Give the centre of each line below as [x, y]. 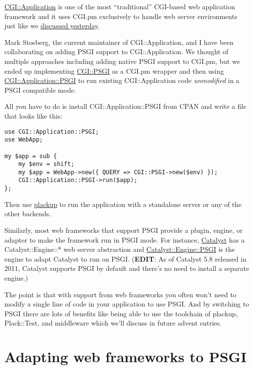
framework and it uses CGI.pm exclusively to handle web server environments [121, 16]
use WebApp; [24, 140]
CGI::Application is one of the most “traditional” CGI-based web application [120, 6]
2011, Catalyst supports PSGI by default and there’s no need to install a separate [127, 268]
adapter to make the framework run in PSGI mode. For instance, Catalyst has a [125, 239]
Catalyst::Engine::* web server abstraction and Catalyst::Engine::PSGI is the [120, 249]
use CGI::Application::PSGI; [52, 132]
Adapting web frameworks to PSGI [126, 357]
